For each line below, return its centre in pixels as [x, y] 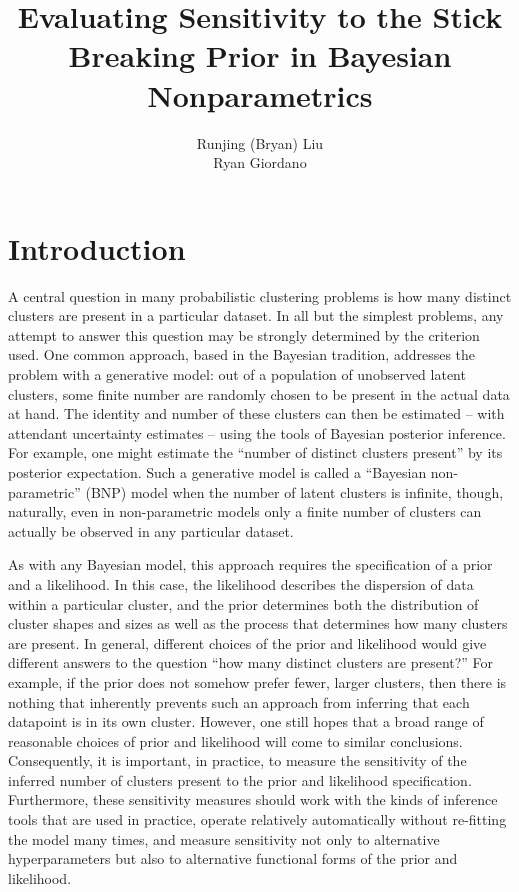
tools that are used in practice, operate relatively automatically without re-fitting [257, 819]
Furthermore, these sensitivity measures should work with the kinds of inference [253, 799]
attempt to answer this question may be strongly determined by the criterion [244, 334]
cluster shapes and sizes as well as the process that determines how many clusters [258, 623]
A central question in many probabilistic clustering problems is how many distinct [260, 295]
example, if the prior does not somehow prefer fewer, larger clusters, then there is [257, 681]
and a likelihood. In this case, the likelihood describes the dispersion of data [241, 583]
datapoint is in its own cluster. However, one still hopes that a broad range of [246, 721]
